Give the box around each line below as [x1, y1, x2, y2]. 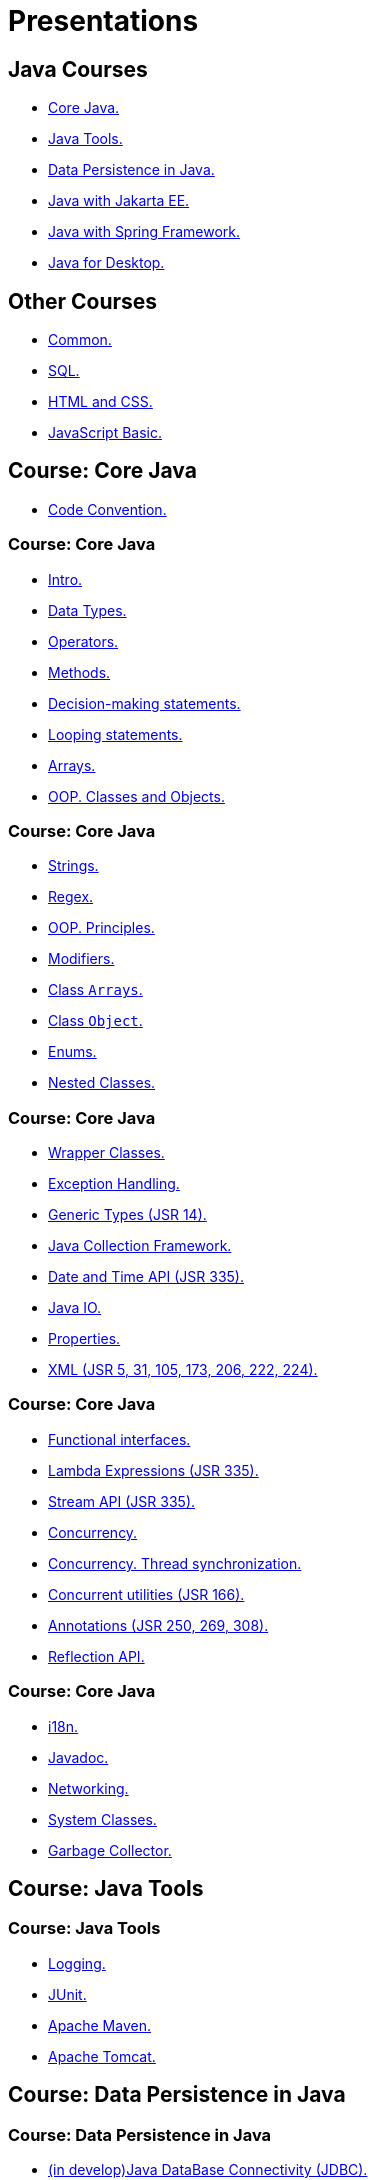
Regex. [48, 888, 94, 906]
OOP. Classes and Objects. [48, 787, 225, 805]
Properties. [48, 1330, 121, 1348]
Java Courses [8, 56, 148, 82]
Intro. [48, 570, 83, 588]
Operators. [48, 632, 119, 650]
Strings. [48, 857, 99, 875]
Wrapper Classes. [48, 1144, 165, 1162]
